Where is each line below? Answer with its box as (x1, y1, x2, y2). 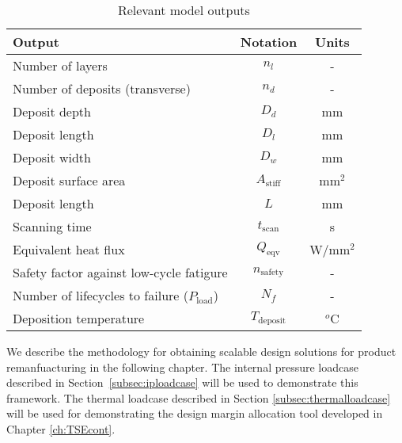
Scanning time (13, 217, 92, 235)
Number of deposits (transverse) (13, 79, 191, 97)
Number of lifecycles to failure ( (13, 286, 188, 304)
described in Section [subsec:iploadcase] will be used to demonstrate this (6, 374, 358, 391)
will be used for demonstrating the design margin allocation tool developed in (6, 405, 383, 422)
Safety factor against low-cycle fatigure (13, 263, 228, 281)
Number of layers (13, 56, 108, 74)
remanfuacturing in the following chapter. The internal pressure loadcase (6, 358, 358, 375)
